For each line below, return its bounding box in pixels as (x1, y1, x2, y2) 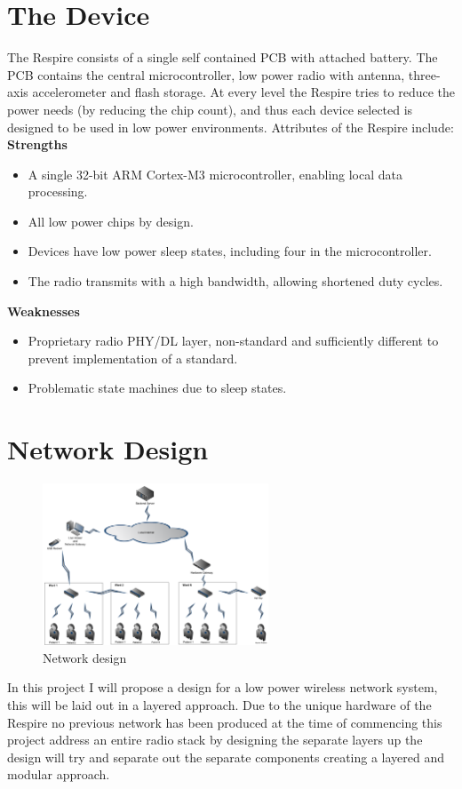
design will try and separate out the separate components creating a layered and (7, 747, 445, 766)
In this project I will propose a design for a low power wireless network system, (7, 678, 438, 697)
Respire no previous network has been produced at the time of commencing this (7, 713, 442, 731)
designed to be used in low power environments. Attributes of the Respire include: (7, 117, 454, 136)
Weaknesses (7, 301, 80, 320)
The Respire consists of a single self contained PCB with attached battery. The (7, 48, 438, 67)
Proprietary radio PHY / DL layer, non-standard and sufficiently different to (28, 331, 439, 350)
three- (408, 65, 441, 84)
